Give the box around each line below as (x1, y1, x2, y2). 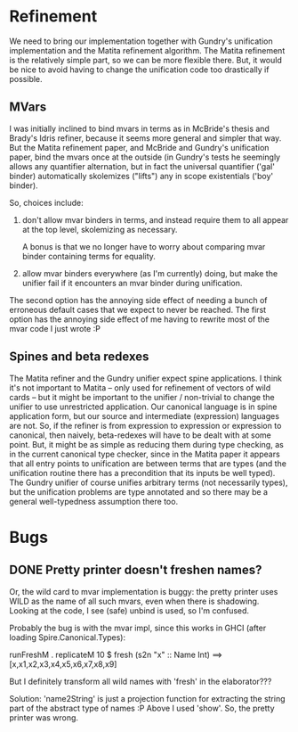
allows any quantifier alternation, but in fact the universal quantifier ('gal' (9, 160, 276, 171)
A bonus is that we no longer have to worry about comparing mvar (21, 241, 266, 251)
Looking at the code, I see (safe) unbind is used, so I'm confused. (9, 605, 250, 616)
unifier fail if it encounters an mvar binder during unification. (21, 277, 243, 288)
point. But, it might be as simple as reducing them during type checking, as (9, 439, 285, 449)
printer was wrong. (9, 711, 78, 723)
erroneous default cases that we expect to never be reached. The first (9, 304, 267, 315)
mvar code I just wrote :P (9, 323, 101, 333)
